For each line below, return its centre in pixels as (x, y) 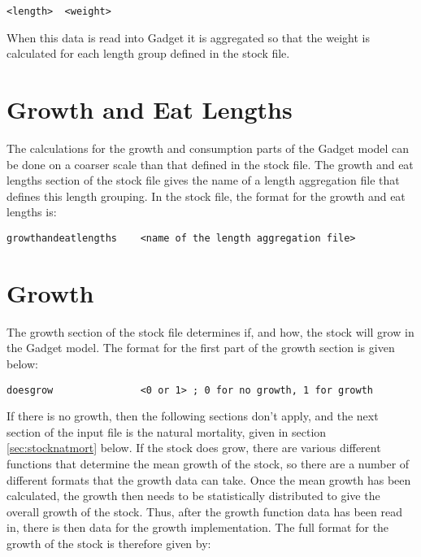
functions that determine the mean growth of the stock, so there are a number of (208, 463)
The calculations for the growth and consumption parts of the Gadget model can (208, 148)
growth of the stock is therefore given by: (109, 543)
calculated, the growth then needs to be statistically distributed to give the (193, 496)
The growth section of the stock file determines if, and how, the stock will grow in (210, 331)
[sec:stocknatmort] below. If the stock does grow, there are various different (194, 448)
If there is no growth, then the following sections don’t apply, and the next (193, 416)
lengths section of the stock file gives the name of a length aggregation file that (203, 180)
